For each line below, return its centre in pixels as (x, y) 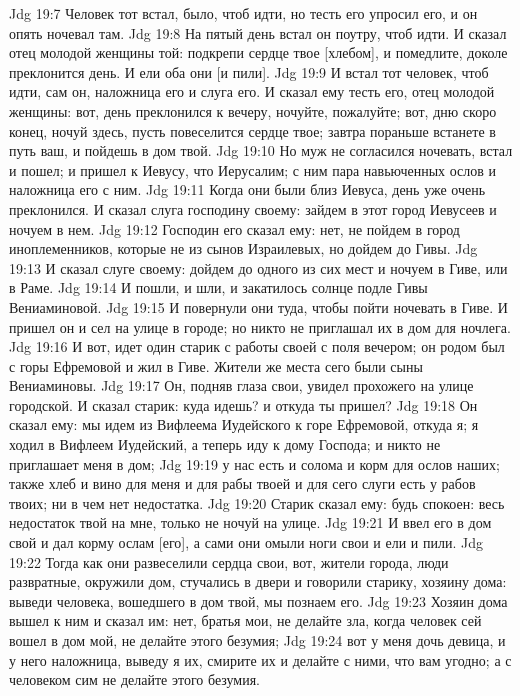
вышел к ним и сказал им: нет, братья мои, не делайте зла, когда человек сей (245, 620)
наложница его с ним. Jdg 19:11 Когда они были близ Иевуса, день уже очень (247, 189)
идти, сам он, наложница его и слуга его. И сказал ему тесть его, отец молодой (252, 91)
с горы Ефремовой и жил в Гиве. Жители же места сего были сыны (216, 365)
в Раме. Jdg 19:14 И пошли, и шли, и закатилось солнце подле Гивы (218, 287)
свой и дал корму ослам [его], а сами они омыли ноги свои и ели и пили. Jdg (246, 542)
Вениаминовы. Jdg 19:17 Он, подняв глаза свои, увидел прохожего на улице (241, 385)
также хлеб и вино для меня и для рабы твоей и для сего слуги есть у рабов (242, 483)
